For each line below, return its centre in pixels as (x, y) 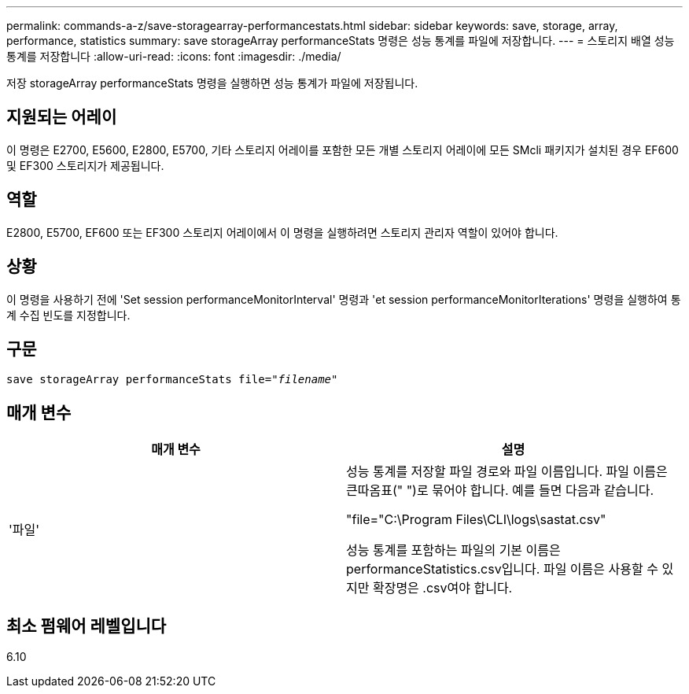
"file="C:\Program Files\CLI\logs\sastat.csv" (476, 520)
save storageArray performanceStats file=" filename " (172, 380)
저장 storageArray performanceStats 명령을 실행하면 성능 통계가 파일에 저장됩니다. (212, 83)
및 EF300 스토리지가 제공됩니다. (85, 165)
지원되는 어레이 (62, 117)
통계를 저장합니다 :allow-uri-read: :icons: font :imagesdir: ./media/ (174, 56)
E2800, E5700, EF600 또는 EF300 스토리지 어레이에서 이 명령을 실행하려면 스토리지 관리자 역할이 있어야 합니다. (282, 232)
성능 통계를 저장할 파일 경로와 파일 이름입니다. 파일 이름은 (507, 472)
